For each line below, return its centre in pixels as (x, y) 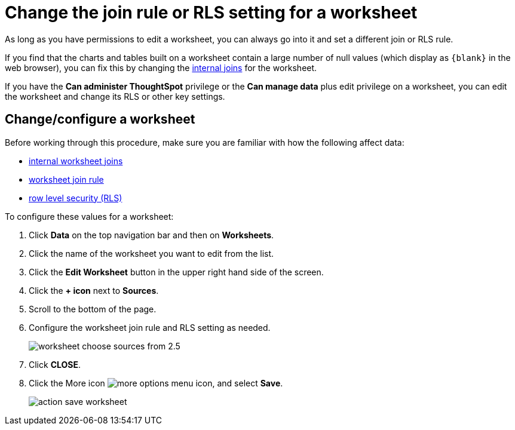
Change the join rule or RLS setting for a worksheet (211, 13)
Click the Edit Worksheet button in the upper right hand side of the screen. (176, 272)
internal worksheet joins (76, 161)
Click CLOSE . (55, 364)
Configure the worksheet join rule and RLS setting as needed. (150, 327)
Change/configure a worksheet (100, 119)
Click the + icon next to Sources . (94, 290)
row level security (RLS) (76, 198)
